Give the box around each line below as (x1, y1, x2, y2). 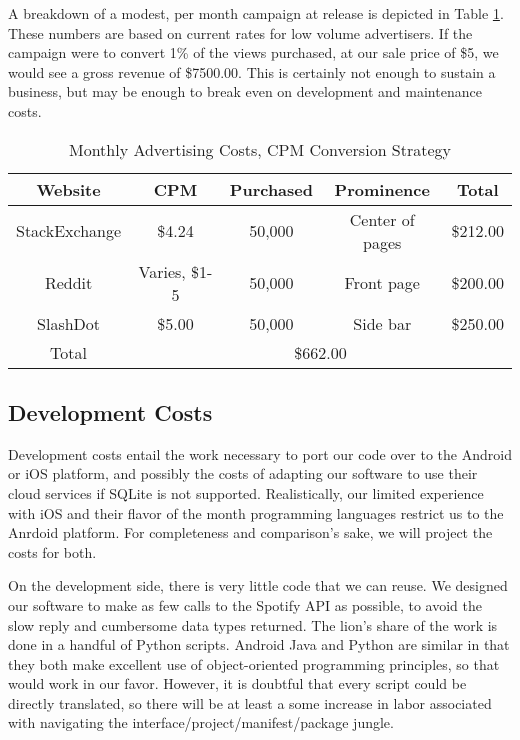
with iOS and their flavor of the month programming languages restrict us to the (8, 502, 504, 523)
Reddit (44, 271, 93, 295)
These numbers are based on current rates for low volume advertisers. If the (8, 22, 473, 43)
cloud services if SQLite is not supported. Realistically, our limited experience (8, 482, 484, 503)
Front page (344, 271, 420, 295)
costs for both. (8, 541, 97, 562)
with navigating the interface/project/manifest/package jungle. (8, 712, 394, 733)
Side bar (353, 311, 412, 335)
